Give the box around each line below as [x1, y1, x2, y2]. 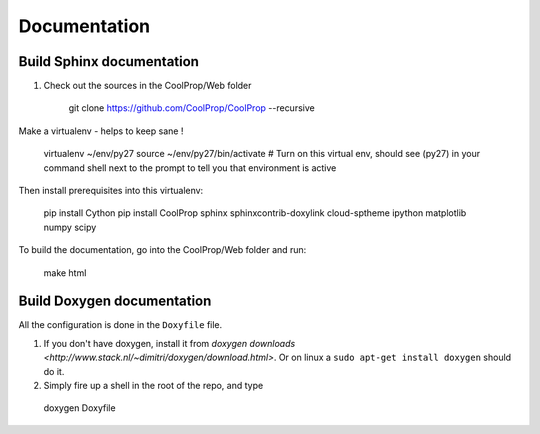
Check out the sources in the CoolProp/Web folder [43, 80, 252, 92]
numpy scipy [43, 221, 97, 233]
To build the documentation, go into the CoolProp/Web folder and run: [18, 244, 307, 256]
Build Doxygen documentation [18, 293, 212, 310]
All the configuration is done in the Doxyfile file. [18, 319, 223, 331]
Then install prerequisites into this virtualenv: [18, 185, 204, 197]
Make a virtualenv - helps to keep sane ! [18, 125, 184, 137]
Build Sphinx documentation [18, 53, 200, 70]
